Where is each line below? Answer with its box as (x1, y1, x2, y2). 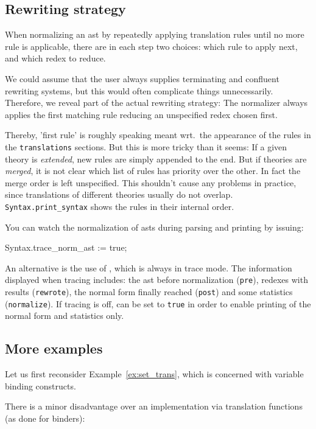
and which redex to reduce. (5, 52, 106, 65)
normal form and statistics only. (5, 309, 124, 322)
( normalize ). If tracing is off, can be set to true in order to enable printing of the (5, 297, 311, 310)
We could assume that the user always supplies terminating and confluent (5, 72, 279, 85)
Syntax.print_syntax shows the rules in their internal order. (5, 200, 234, 213)
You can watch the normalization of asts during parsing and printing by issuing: (5, 220, 304, 233)
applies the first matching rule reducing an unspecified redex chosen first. (5, 108, 278, 120)
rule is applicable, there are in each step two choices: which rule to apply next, (5, 40, 298, 52)
